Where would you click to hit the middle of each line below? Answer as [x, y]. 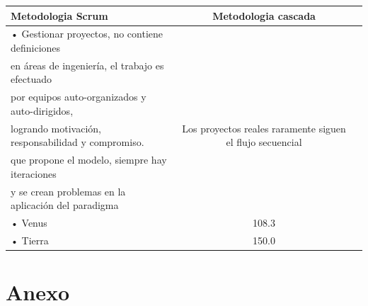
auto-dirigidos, [42, 110]
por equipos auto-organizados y [79, 97]
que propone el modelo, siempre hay [89, 160]
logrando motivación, [56, 128]
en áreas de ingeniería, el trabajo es [87, 65]
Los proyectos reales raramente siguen [264, 128]
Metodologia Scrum [59, 15]
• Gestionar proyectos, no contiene [87, 34]
